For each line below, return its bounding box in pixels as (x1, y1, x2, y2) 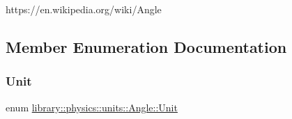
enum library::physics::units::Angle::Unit (6, 100, 178, 114)
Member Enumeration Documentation (6, 35, 287, 57)
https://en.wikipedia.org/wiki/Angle (6, 2, 162, 16)
